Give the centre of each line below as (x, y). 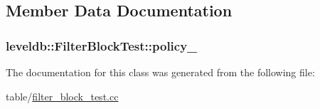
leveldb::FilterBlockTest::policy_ (102, 45)
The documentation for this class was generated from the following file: (160, 72)
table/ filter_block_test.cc (62, 96)
